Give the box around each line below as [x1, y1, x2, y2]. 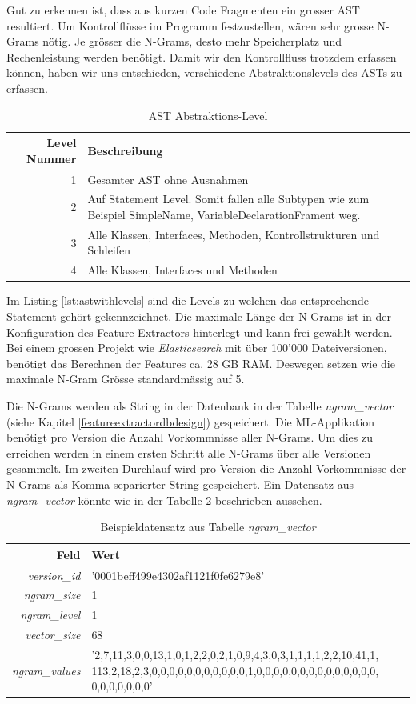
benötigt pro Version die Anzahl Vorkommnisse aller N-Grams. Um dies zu [6, 429, 373, 446]
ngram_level [20, 606, 81, 623]
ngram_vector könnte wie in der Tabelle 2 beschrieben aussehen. [6, 491, 322, 508]
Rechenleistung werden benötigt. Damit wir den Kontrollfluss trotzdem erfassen [6, 48, 397, 65]
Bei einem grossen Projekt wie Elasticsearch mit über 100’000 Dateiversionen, [6, 339, 387, 356]
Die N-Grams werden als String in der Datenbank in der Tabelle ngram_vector [6, 397, 394, 414]
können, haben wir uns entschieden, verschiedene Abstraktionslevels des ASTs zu [6, 64, 402, 81]
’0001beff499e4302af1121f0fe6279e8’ [91, 566, 265, 583]
